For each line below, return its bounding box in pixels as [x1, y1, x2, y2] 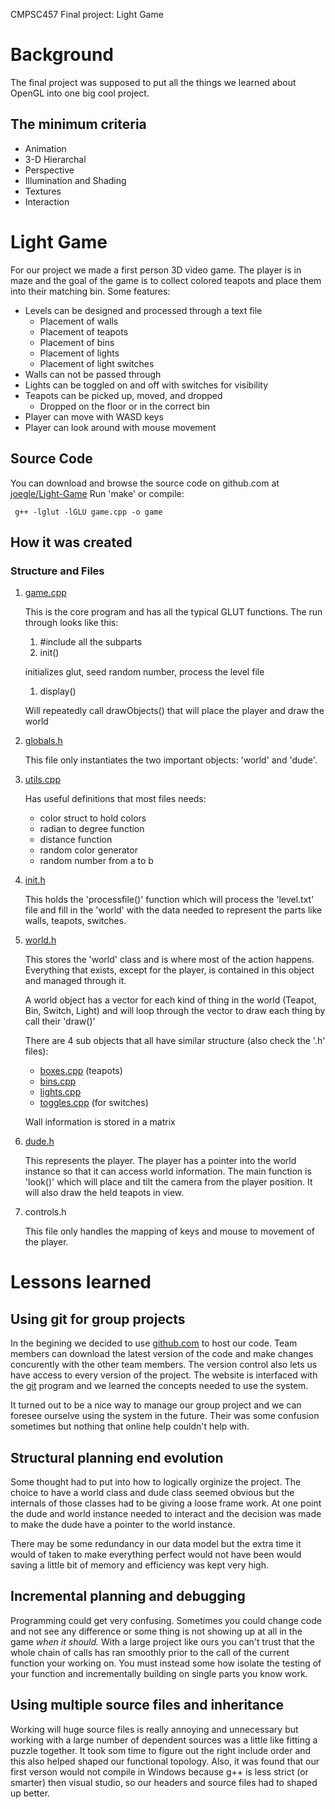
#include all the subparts [39, 636, 143, 648]
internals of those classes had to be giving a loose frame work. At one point [10, 1497, 322, 1509]
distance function [39, 834, 113, 846]
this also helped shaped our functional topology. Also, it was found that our [10, 1755, 320, 1767]
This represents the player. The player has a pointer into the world [24, 1155, 297, 1167]
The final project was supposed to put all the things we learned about [10, 76, 297, 88]
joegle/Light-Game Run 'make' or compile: [10, 487, 185, 499]
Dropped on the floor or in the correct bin [39, 400, 211, 412]
